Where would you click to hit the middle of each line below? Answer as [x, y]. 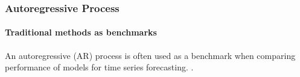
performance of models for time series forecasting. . [99, 67]
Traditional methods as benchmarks [81, 32]
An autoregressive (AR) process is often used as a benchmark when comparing [150, 55]
